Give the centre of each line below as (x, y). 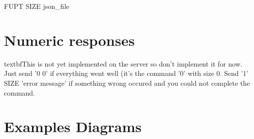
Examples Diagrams (73, 126)
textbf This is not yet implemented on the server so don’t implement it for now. (123, 63)
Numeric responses (69, 40)
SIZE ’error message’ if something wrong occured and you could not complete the (127, 83)
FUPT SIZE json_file (37, 6)
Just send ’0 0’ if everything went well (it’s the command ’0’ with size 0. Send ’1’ (126, 73)
